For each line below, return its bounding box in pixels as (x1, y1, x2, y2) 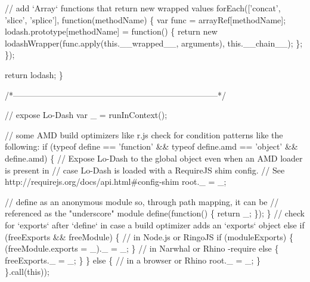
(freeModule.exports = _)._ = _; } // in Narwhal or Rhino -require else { (5, 242, 279, 255)
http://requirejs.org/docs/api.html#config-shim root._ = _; (5, 175, 227, 188)
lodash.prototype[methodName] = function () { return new (5, 25, 218, 38)
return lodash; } (5, 68, 63, 80)
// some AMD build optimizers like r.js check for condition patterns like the (5, 128, 283, 141)
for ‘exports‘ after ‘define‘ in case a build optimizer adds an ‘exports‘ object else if (5, 218, 305, 231)
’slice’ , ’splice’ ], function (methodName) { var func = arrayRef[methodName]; (5, 13, 286, 26)
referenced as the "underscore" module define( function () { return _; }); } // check (5, 207, 305, 219)
